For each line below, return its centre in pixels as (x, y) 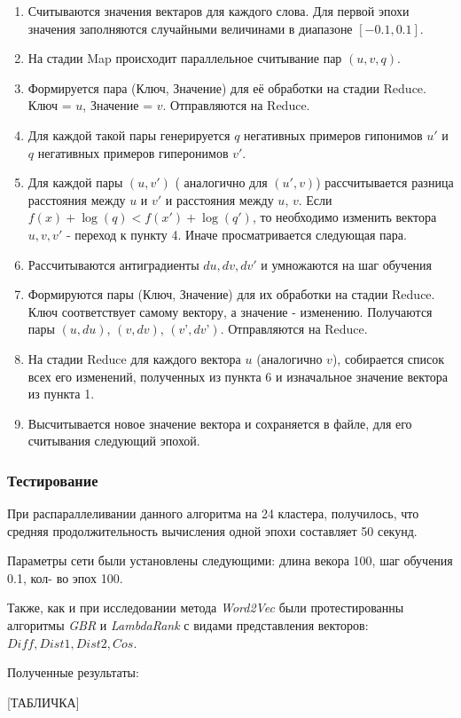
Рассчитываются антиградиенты (113, 264)
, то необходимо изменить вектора (344, 217)
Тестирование (53, 480)
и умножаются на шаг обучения (347, 264)
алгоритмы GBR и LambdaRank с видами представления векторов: (188, 625)
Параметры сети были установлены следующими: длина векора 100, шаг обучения (230, 560)
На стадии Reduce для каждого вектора (134, 358)
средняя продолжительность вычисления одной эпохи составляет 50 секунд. (212, 530)
